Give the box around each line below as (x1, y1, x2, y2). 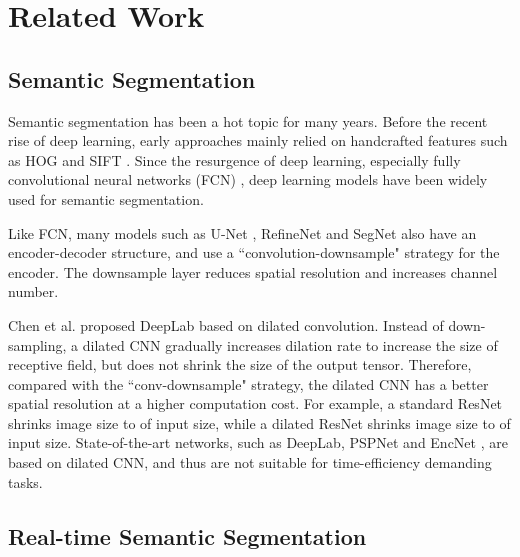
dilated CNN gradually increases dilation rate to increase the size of (82, 334, 498, 355)
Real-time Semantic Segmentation (8, 520, 367, 551)
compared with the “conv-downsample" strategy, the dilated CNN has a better (8, 373, 489, 394)
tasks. (8, 471, 43, 492)
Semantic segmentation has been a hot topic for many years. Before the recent (8, 110, 488, 131)
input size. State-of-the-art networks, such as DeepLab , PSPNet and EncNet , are (8, 432, 508, 453)
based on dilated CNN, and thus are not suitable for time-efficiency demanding (8, 452, 492, 473)
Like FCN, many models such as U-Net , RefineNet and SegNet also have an (8, 222, 477, 243)
